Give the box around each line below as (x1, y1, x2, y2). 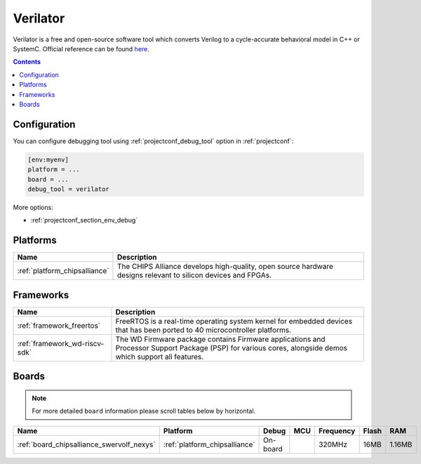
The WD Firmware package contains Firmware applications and (115, 334, 326, 344)
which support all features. (115, 352, 204, 362)
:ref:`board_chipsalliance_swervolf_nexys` (17, 439, 156, 449)
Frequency (318, 425, 356, 435)
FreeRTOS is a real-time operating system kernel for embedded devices (115, 316, 353, 326)
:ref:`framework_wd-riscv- (17, 338, 105, 348)
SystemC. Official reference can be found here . (13, 44, 150, 53)
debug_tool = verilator (27, 185, 110, 193)
